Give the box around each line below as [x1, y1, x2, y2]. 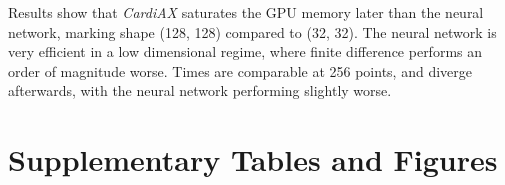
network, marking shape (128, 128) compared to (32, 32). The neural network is [8, 21, 497, 42]
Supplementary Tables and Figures [8, 139, 498, 180]
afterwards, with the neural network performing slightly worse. [8, 80, 392, 101]
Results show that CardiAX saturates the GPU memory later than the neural [8, 2, 484, 22]
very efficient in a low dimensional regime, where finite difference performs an [8, 41, 483, 62]
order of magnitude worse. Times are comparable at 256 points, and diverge [8, 60, 473, 81]
